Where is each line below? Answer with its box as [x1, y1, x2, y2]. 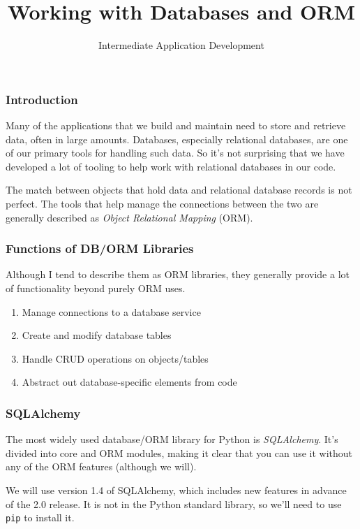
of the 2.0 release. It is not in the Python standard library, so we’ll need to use [6, 496, 342, 511]
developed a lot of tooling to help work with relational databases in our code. [6, 159, 336, 173]
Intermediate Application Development [98, 38, 264, 52]
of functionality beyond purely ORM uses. [6, 280, 186, 295]
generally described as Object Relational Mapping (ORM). [6, 210, 253, 224]
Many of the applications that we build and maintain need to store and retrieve [6, 118, 346, 133]
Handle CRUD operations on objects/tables [22, 351, 209, 365]
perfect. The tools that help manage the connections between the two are [6, 196, 319, 210]
